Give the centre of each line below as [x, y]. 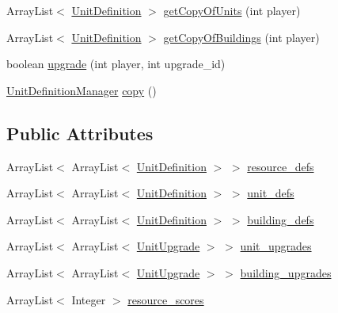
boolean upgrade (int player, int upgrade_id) [116, 64]
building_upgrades [286, 272]
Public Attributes [80, 133]
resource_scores [166, 299]
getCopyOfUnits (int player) [232, 10]
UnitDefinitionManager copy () [82, 90]
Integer [89, 299]
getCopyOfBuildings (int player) [241, 37]
